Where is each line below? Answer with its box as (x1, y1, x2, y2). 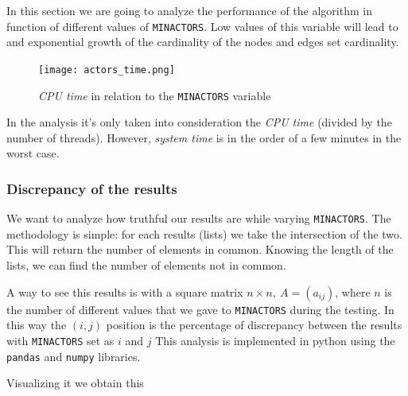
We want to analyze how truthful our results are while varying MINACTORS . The (6, 210, 391, 227)
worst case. (6, 145, 60, 161)
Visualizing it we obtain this (6, 375, 144, 391)
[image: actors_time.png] (38, 64, 175, 76)
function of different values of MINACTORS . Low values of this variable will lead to (6, 17, 398, 34)
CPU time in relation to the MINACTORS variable (38, 87, 271, 103)
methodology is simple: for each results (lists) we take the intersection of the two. (6, 225, 402, 242)
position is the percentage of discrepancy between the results (106, 316, 402, 333)
